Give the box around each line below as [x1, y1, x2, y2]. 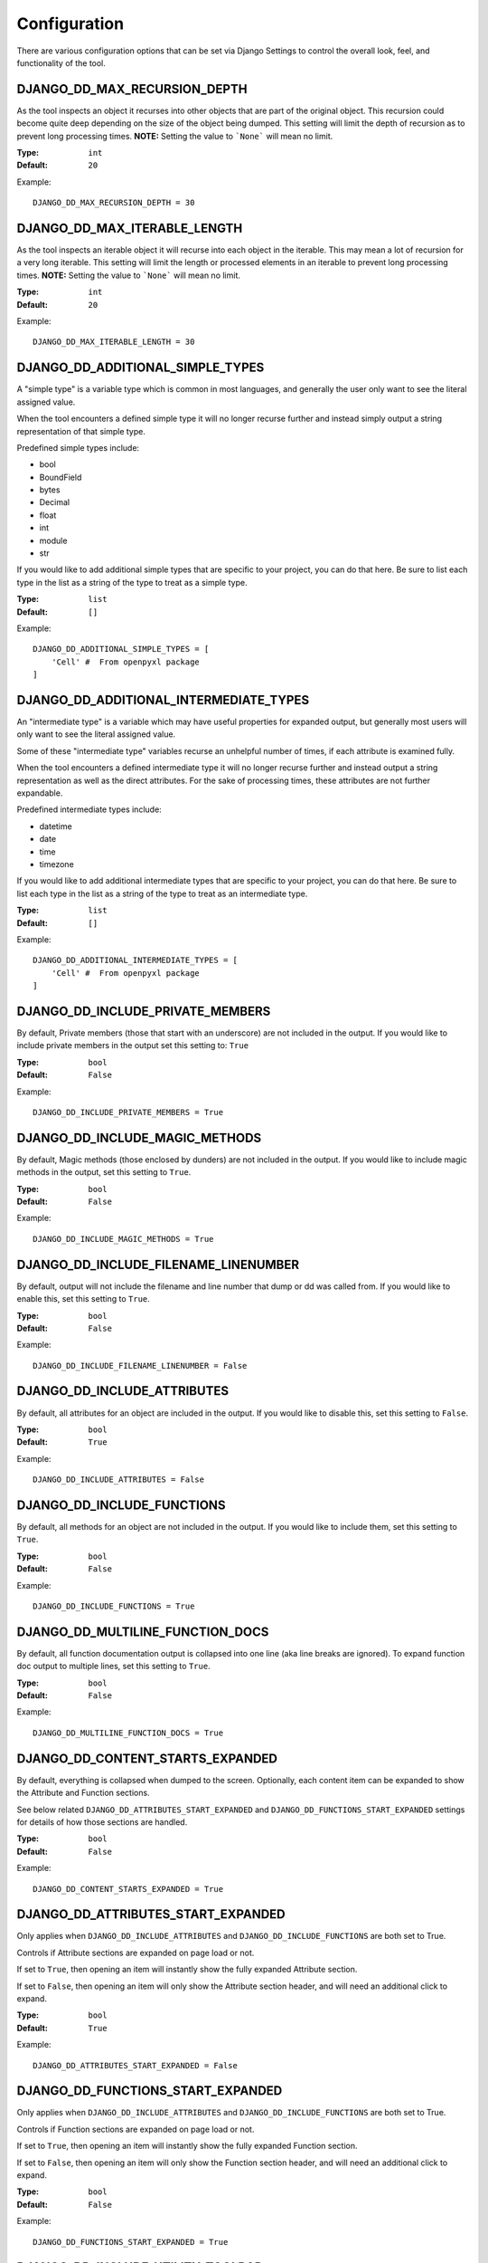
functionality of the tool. [16, 57, 106, 68]
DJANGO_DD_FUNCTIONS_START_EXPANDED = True [33, 2237, 229, 2247]
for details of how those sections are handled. [16, 1816, 188, 1828]
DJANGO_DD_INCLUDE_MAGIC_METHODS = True [33, 1234, 214, 1244]
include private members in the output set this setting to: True [16, 1040, 249, 1051]
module [39, 535, 68, 546]
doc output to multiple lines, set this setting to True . [16, 1661, 211, 1672]
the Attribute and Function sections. [16, 1788, 150, 1799]
